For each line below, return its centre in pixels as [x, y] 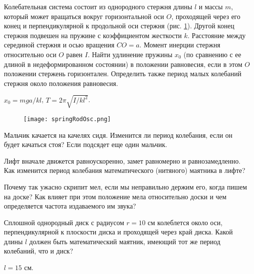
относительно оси [30, 54]
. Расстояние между [217, 35]
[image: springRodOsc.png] [67, 119]
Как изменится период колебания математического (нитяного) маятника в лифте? [125, 170]
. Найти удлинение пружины [130, 54]
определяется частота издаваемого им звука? [70, 206]
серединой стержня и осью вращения [59, 45]
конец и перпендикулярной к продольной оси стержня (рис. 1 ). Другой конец [119, 26]
